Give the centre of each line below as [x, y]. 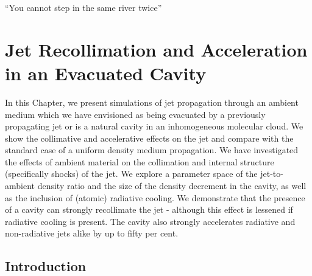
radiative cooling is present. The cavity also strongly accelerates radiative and [150, 221]
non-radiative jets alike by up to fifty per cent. [92, 233]
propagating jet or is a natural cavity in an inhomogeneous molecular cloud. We [154, 126]
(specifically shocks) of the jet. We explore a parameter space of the [131, 174]
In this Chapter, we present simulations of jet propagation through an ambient [152, 102]
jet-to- [272, 174]
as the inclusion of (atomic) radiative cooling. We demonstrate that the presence [155, 197]
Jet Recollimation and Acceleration [156, 49]
